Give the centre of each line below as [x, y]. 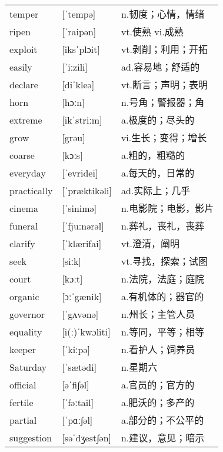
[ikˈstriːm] [82, 119]
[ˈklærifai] [82, 243]
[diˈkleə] [78, 84]
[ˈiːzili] [75, 67]
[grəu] [74, 137]
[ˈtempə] [79, 14]
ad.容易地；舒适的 [160, 67]
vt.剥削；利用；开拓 [164, 49]
